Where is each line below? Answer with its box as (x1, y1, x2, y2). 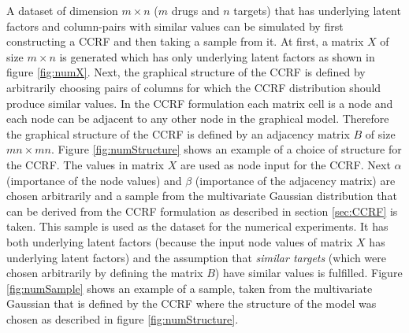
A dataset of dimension (6, 2, 118, 18)
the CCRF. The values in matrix (6, 156, 164, 172)
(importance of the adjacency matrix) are (195, 172, 396, 188)
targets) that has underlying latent (233, 2, 401, 18)
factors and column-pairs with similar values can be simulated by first (6, 17, 344, 34)
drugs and (171, 2, 220, 18)
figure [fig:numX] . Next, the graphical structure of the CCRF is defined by (6, 64, 366, 80)
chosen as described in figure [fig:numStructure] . (6, 310, 239, 327)
